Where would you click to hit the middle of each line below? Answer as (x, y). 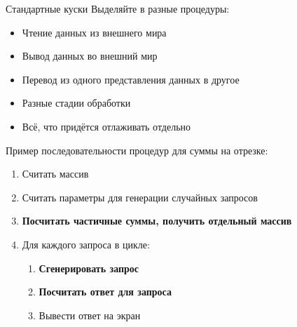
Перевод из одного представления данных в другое (131, 79)
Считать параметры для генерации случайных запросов (140, 197)
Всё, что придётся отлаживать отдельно (106, 126)
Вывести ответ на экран (90, 315)
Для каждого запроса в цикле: (86, 244)
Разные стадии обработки (76, 103)
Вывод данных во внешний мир (90, 56)
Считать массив (55, 174)
